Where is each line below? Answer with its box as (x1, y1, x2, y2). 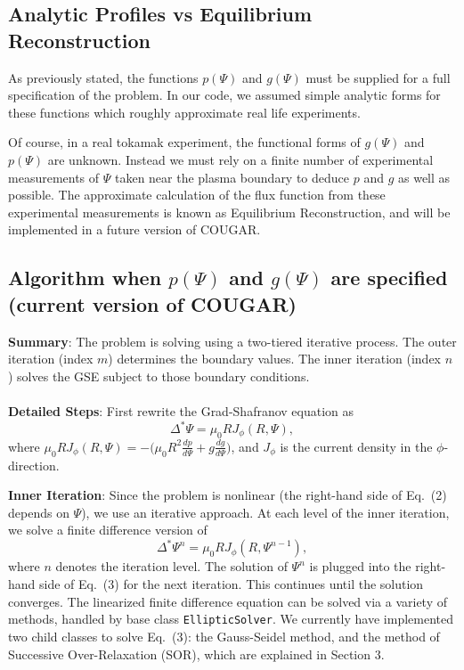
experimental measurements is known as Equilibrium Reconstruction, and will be (8, 202, 451, 221)
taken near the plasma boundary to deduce (114, 167, 350, 186)
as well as (398, 167, 451, 186)
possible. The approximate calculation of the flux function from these (8, 185, 386, 204)
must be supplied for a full (305, 68, 451, 86)
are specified (330, 264, 448, 291)
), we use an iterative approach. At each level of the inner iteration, (81, 502, 450, 521)
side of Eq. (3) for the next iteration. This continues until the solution (39, 575, 424, 593)
